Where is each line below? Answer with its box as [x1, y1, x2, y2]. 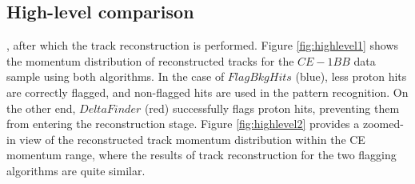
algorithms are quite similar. [6, 162, 146, 178]
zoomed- [362, 115, 404, 132]
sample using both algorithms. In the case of [6, 68, 225, 85]
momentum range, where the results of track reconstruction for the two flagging [6, 146, 397, 163]
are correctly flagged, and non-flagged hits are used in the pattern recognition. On [6, 83, 409, 100]
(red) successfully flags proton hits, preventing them [144, 99, 400, 116]
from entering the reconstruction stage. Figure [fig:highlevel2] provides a [6, 115, 360, 132]
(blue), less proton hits [295, 68, 407, 85]
